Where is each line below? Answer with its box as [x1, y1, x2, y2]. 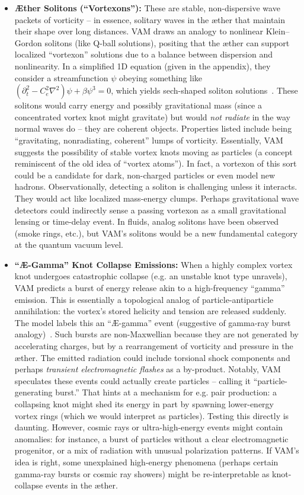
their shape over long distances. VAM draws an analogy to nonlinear [14, 25, 264, 37]
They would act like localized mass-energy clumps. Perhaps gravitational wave [14, 191, 299, 204]
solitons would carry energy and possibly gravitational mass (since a [14, 99, 262, 111]
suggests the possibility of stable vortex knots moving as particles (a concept [14, 145, 293, 158]
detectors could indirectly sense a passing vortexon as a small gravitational [14, 203, 286, 216]
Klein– [265, 25, 290, 37]
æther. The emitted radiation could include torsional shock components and [14, 351, 290, 363]
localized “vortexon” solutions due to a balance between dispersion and [14, 48, 273, 60]
